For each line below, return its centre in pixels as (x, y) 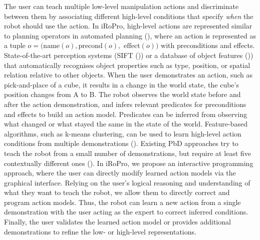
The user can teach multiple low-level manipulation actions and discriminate (121, 6)
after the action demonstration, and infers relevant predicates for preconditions (125, 104)
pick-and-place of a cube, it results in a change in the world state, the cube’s (121, 84)
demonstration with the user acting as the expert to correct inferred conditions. (126, 212)
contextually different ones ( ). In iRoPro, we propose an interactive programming (129, 163)
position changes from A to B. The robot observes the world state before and (122, 94)
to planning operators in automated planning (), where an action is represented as (130, 35)
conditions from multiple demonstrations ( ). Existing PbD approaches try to (121, 143)
